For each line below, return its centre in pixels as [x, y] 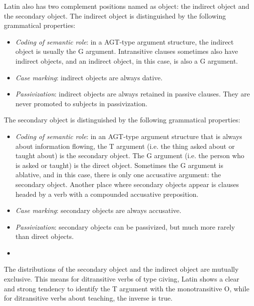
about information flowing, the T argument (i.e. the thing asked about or [125, 146]
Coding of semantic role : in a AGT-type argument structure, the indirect [125, 41]
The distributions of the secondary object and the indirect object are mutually [121, 269]
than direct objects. [44, 236]
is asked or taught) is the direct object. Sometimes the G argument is [119, 165]
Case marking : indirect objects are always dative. [89, 77]
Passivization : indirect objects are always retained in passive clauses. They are [133, 94]
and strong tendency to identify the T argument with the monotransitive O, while [127, 288]
